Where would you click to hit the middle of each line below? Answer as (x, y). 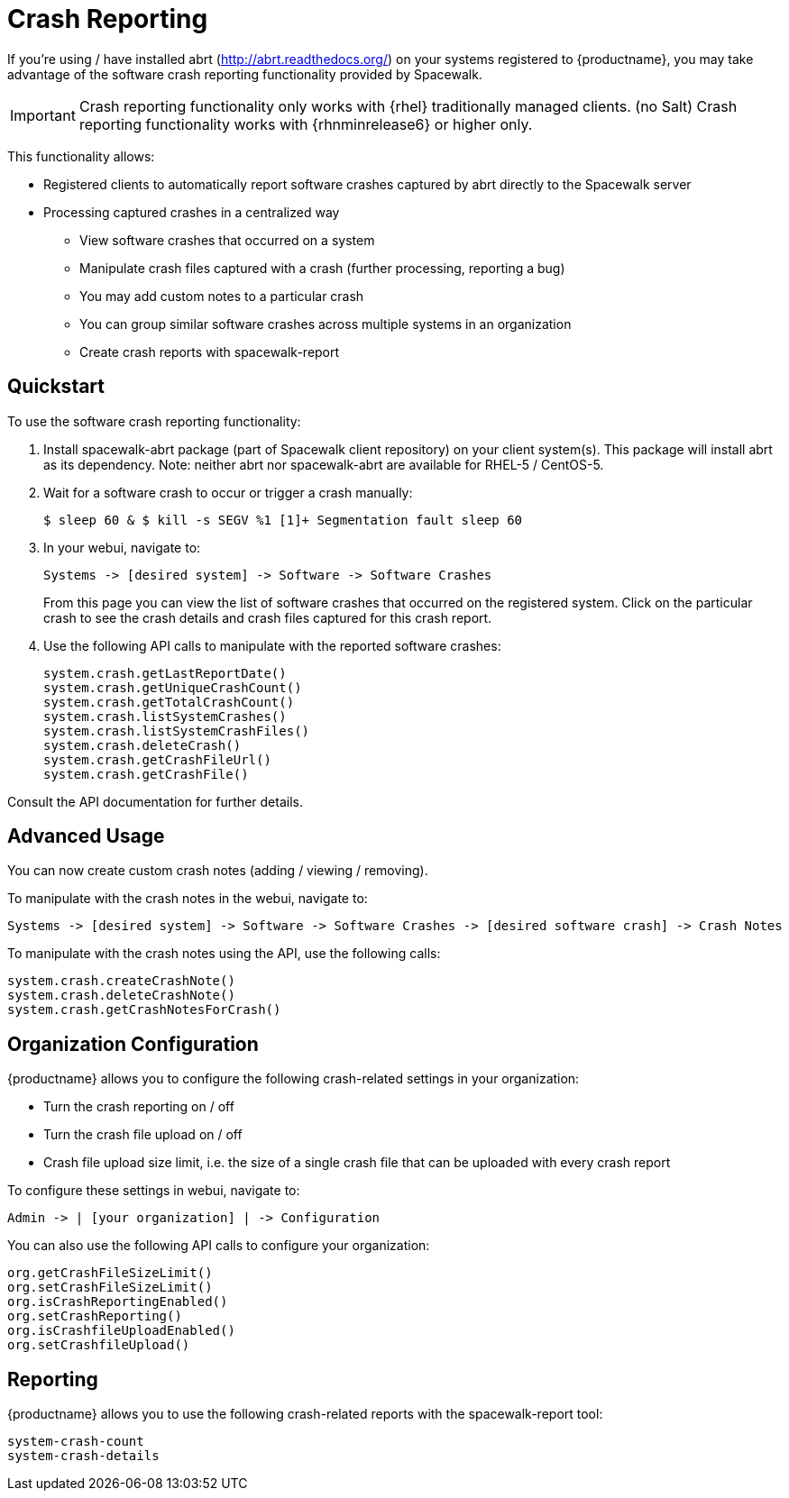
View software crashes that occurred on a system (227, 240)
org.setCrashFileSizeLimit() (110, 1288)
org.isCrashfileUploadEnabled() (121, 1331)
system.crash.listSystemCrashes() (165, 716)
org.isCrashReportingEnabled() (118, 1302)
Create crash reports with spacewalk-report (210, 352)
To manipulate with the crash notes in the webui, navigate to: (188, 899)
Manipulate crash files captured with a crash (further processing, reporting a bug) (322, 268)
